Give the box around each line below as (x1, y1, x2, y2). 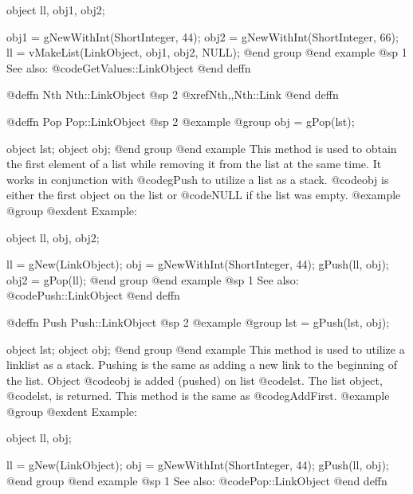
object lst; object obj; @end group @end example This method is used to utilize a (6, 340, 405, 357)
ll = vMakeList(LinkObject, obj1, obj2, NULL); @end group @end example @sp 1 (6, 44, 407, 61)
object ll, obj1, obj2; (6, 2, 105, 18)
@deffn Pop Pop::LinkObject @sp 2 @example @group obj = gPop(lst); (6, 112, 355, 129)
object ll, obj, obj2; (6, 229, 100, 245)
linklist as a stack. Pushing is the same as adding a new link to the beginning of (6, 356, 397, 373)
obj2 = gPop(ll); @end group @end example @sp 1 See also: (6, 271, 299, 288)
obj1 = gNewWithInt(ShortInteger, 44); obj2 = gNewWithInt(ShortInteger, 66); (6, 28, 399, 45)
